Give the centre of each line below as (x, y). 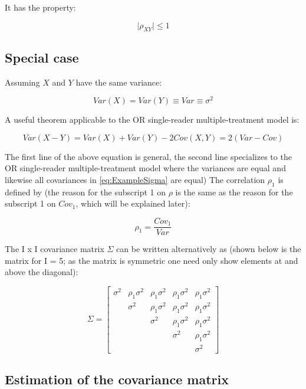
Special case (42, 57)
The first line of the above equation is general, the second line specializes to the (148, 156)
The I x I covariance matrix (55, 249)
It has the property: (40, 7)
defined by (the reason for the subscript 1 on (85, 192)
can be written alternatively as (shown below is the (209, 249)
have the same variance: (119, 82)
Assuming (22, 82)
